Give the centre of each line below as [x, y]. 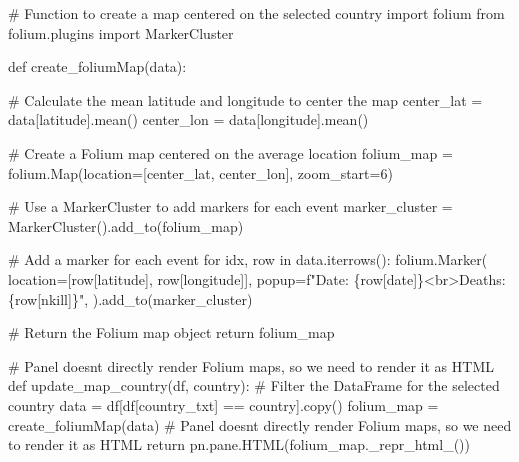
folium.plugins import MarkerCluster [121, 32]
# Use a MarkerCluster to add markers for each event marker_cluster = [230, 206]
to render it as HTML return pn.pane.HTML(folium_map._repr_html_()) [239, 444]
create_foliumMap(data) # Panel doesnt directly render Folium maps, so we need [260, 424]
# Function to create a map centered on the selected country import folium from [256, 13]
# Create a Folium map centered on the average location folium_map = [230, 152]
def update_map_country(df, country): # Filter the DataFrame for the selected [254, 385]
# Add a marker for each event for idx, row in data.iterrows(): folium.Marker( [248, 259]
